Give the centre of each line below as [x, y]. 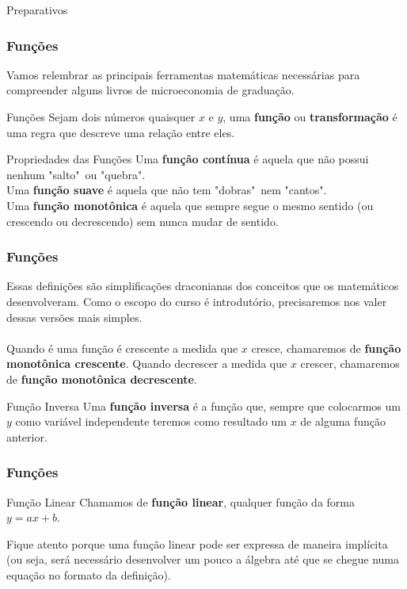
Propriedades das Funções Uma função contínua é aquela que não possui [188, 159]
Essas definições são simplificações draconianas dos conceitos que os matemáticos [203, 286]
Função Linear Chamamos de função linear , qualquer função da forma [181, 501]
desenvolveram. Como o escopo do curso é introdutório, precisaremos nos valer [197, 301]
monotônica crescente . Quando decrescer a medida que [147, 363]
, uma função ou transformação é [310, 117]
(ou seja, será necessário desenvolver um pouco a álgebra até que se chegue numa [203, 559]
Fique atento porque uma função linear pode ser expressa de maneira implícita [197, 543]
